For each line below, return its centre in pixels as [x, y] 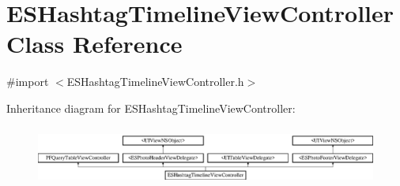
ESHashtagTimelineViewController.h [155, 82]
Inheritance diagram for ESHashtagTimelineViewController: [151, 108]
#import [28, 82]
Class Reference [94, 44]
